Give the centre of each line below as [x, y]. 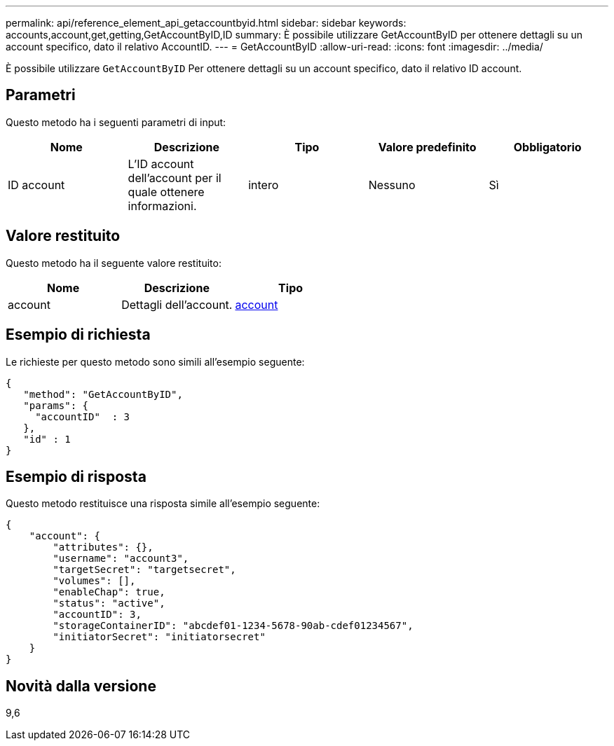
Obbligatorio [547, 147]
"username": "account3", [121, 559]
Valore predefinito [427, 147]
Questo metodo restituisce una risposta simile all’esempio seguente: [163, 504]
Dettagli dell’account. [177, 304]
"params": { [56, 405]
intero [264, 185]
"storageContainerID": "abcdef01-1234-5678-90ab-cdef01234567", [233, 626]
